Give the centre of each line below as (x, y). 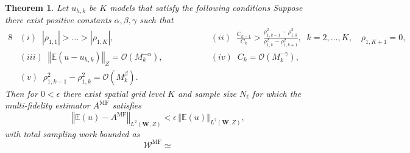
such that (157, 20)
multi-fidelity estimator (48, 105)
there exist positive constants (58, 20)
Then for (21, 93)
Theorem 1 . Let (37, 7)
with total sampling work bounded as (72, 133)
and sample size (207, 93)
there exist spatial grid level (114, 93)
